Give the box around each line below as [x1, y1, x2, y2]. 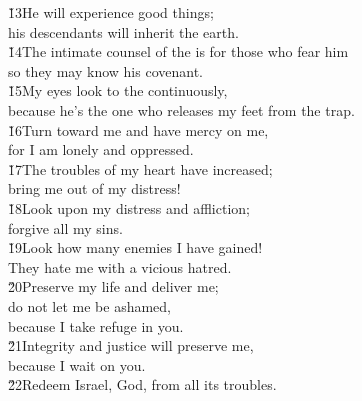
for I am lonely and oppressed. [8, 139, 194, 160]
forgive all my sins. [8, 217, 123, 238]
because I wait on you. [8, 354, 146, 375]
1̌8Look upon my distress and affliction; [8, 197, 250, 218]
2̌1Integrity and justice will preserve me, [8, 335, 254, 356]
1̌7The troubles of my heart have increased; [8, 158, 273, 179]
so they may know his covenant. [8, 60, 203, 81]
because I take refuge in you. [8, 315, 184, 336]
